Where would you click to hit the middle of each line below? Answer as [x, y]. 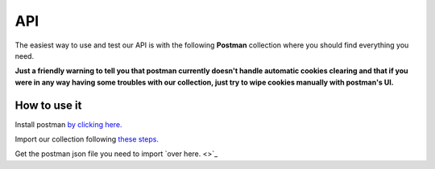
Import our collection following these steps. [87, 139]
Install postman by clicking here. [68, 124]
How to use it [48, 105]
